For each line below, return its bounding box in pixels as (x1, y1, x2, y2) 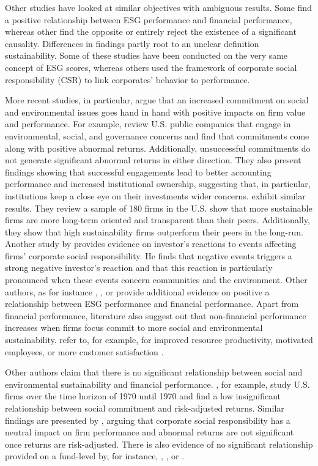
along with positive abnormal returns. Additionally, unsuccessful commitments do (5, 141, 311, 154)
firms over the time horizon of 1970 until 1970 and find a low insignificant (5, 390, 281, 402)
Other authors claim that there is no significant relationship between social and (5, 366, 303, 379)
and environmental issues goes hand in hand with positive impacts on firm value (5, 105, 306, 118)
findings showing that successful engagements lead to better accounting (5, 165, 272, 178)
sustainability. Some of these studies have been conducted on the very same (5, 49, 288, 62)
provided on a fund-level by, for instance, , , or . (5, 449, 185, 462)
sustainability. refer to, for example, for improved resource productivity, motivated (5, 333, 313, 346)
